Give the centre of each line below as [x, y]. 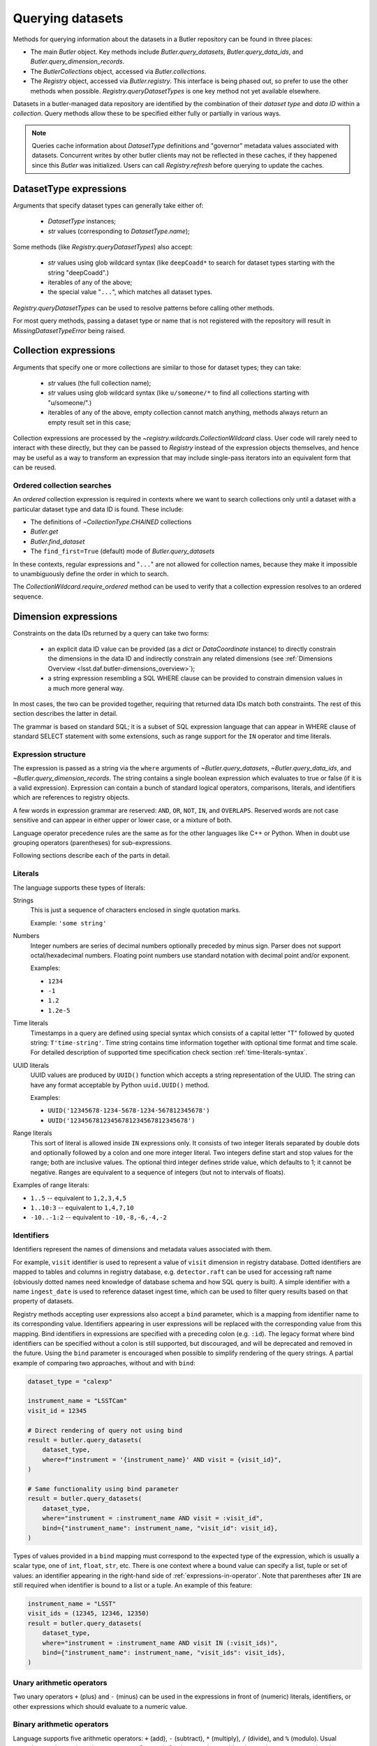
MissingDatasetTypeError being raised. [69, 330]
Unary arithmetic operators [60, 1682]
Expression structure [50, 754]
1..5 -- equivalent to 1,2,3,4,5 [79, 1198]
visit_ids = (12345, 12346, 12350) [88, 1614]
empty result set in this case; [89, 422]
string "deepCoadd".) [79, 272]
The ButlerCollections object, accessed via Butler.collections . [118, 71]
